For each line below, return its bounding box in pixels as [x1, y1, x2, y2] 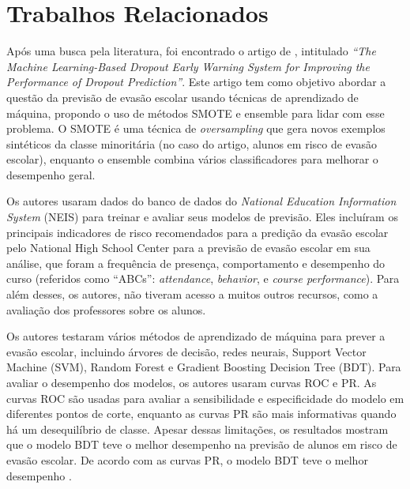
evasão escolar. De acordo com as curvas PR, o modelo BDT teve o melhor [6, 451, 368, 468]
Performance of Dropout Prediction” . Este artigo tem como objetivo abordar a [6, 73, 386, 90]
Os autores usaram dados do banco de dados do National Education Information [6, 193, 397, 209]
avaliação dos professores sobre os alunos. [6, 301, 206, 318]
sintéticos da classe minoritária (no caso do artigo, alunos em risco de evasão [6, 135, 377, 152]
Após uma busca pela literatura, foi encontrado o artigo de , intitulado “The [6, 43, 376, 59]
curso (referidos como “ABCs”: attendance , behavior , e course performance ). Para [6, 270, 400, 287]
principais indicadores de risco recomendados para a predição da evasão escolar [6, 224, 389, 240]
